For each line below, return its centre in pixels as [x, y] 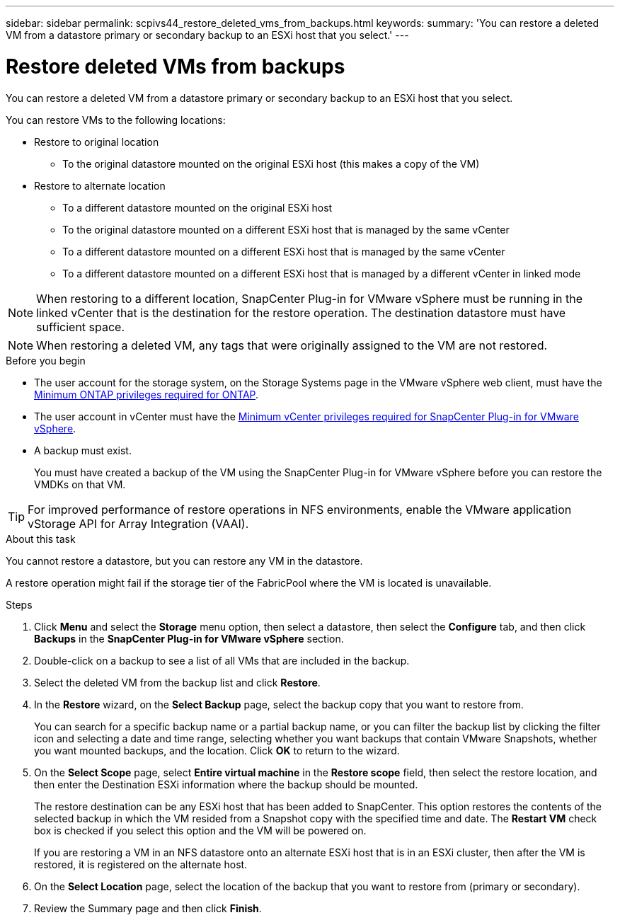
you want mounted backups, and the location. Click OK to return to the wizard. [217, 750]
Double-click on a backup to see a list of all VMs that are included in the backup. [222, 660]
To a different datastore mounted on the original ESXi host [197, 207]
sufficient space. [81, 327]
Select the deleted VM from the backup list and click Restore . [177, 682]
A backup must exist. [83, 450]
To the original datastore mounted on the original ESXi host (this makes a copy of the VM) [271, 163]
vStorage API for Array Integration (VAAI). [138, 523]
